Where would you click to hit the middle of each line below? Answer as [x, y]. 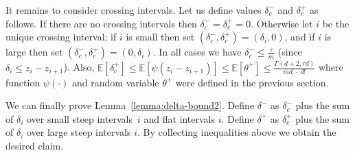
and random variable [116, 82]
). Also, [79, 67]
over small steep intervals [80, 118]
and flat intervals [179, 118]
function [23, 82]
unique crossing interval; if [61, 37]
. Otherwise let [282, 23]
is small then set [160, 37]
